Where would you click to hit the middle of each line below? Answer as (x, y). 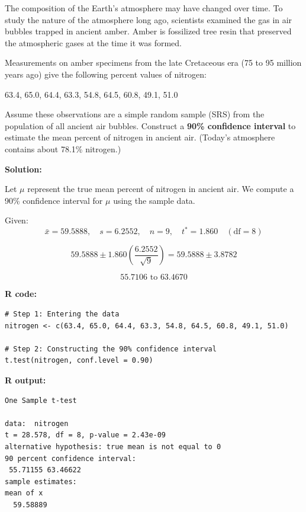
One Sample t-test (41, 400)
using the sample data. (154, 200)
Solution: (23, 169)
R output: (25, 380)
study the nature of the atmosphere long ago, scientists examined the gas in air (149, 19)
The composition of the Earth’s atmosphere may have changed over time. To (144, 8)
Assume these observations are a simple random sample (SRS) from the (135, 114)
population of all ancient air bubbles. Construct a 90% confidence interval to (150, 125)
